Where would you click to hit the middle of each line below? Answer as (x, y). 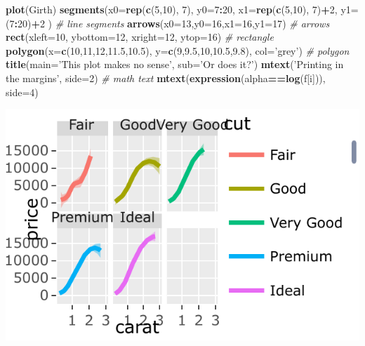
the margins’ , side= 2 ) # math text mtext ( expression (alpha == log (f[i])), (166, 78)
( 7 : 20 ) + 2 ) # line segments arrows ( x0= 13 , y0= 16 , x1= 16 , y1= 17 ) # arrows (168, 23)
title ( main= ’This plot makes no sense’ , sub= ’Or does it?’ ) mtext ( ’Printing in (175, 64)
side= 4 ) (22, 92)
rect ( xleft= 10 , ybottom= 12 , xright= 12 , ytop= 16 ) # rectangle (140, 37)
